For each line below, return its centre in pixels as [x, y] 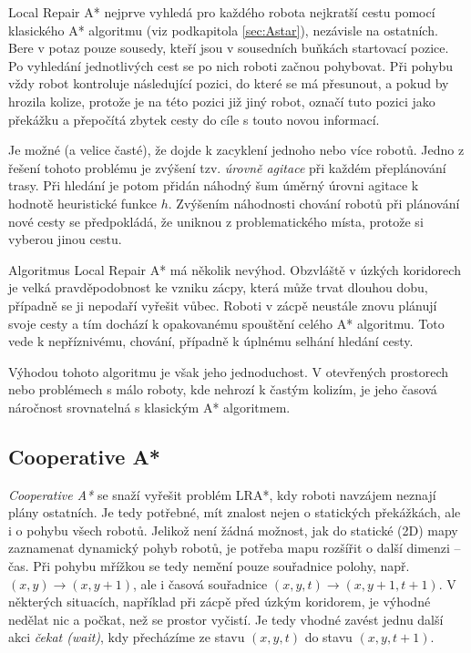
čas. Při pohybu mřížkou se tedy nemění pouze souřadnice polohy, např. [209, 566]
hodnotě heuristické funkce [83, 203]
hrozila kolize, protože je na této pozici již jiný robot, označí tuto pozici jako [222, 101]
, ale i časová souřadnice [200, 583]
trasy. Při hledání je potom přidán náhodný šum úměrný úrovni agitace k [214, 185]
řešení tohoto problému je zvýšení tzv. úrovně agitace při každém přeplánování [227, 167]
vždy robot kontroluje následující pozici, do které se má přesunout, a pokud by [229, 83]
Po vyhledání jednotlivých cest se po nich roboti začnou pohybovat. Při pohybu [230, 65]
